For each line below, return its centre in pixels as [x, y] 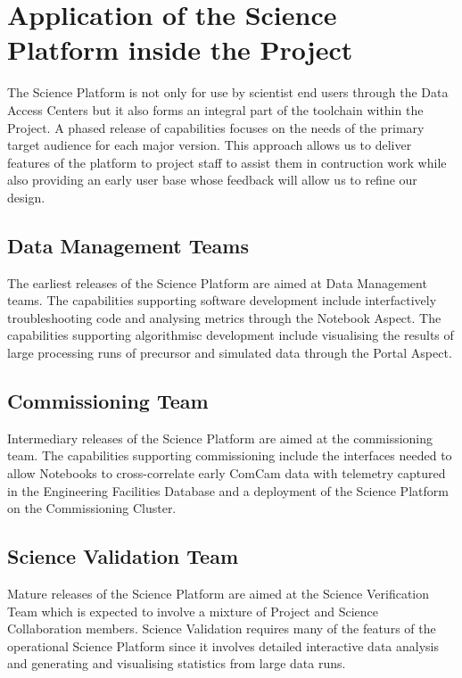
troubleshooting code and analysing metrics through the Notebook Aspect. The [224, 317]
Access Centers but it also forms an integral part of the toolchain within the [215, 109]
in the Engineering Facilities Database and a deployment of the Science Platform [228, 490]
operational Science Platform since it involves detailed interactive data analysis [223, 645]
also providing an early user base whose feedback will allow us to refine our [212, 180]
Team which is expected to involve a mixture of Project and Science [193, 611]
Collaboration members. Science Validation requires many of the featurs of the [222, 628]
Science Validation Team [123, 556]
